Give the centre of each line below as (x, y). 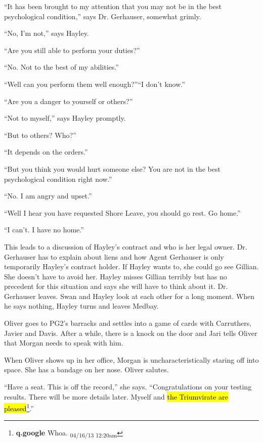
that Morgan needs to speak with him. (64, 343)
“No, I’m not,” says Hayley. (47, 33)
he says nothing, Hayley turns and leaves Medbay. (81, 306)
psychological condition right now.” (58, 179)
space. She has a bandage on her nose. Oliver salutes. (86, 370)
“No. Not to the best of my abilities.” (61, 67)
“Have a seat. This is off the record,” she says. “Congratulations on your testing (128, 387)
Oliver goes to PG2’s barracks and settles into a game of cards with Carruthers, (128, 323)
